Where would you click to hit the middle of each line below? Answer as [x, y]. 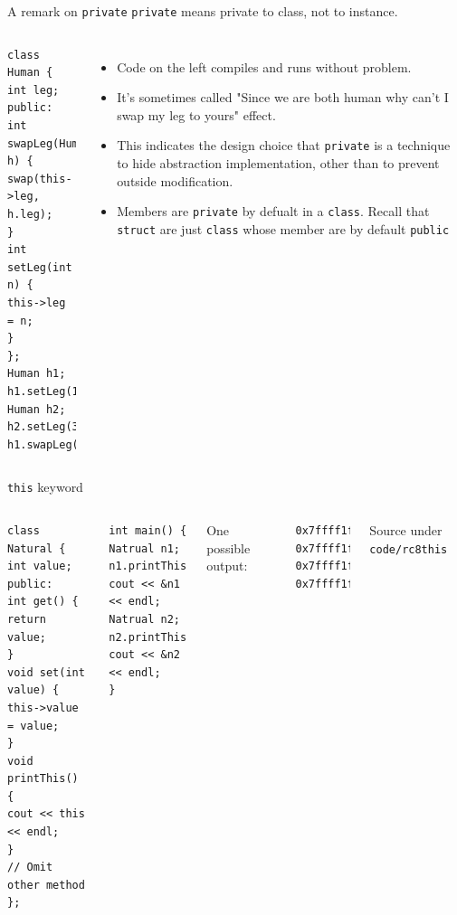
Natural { [37, 548]
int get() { [43, 602]
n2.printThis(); [157, 637]
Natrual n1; [145, 548]
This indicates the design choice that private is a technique [284, 145]
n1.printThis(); [157, 566]
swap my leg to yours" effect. [196, 114]
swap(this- [40, 179]
